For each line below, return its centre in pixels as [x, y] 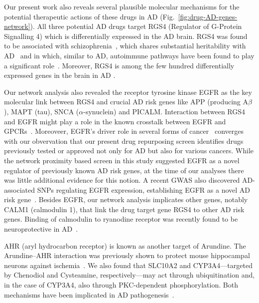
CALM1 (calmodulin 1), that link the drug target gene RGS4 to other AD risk [124, 209]
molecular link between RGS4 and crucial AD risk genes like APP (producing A [126, 102]
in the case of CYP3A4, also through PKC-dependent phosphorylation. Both [121, 285]
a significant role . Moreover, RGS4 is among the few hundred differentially [119, 65]
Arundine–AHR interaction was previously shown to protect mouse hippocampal [127, 255]
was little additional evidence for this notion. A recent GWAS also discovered [122, 180]
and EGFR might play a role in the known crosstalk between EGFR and [115, 121]
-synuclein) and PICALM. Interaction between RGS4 [164, 111]
